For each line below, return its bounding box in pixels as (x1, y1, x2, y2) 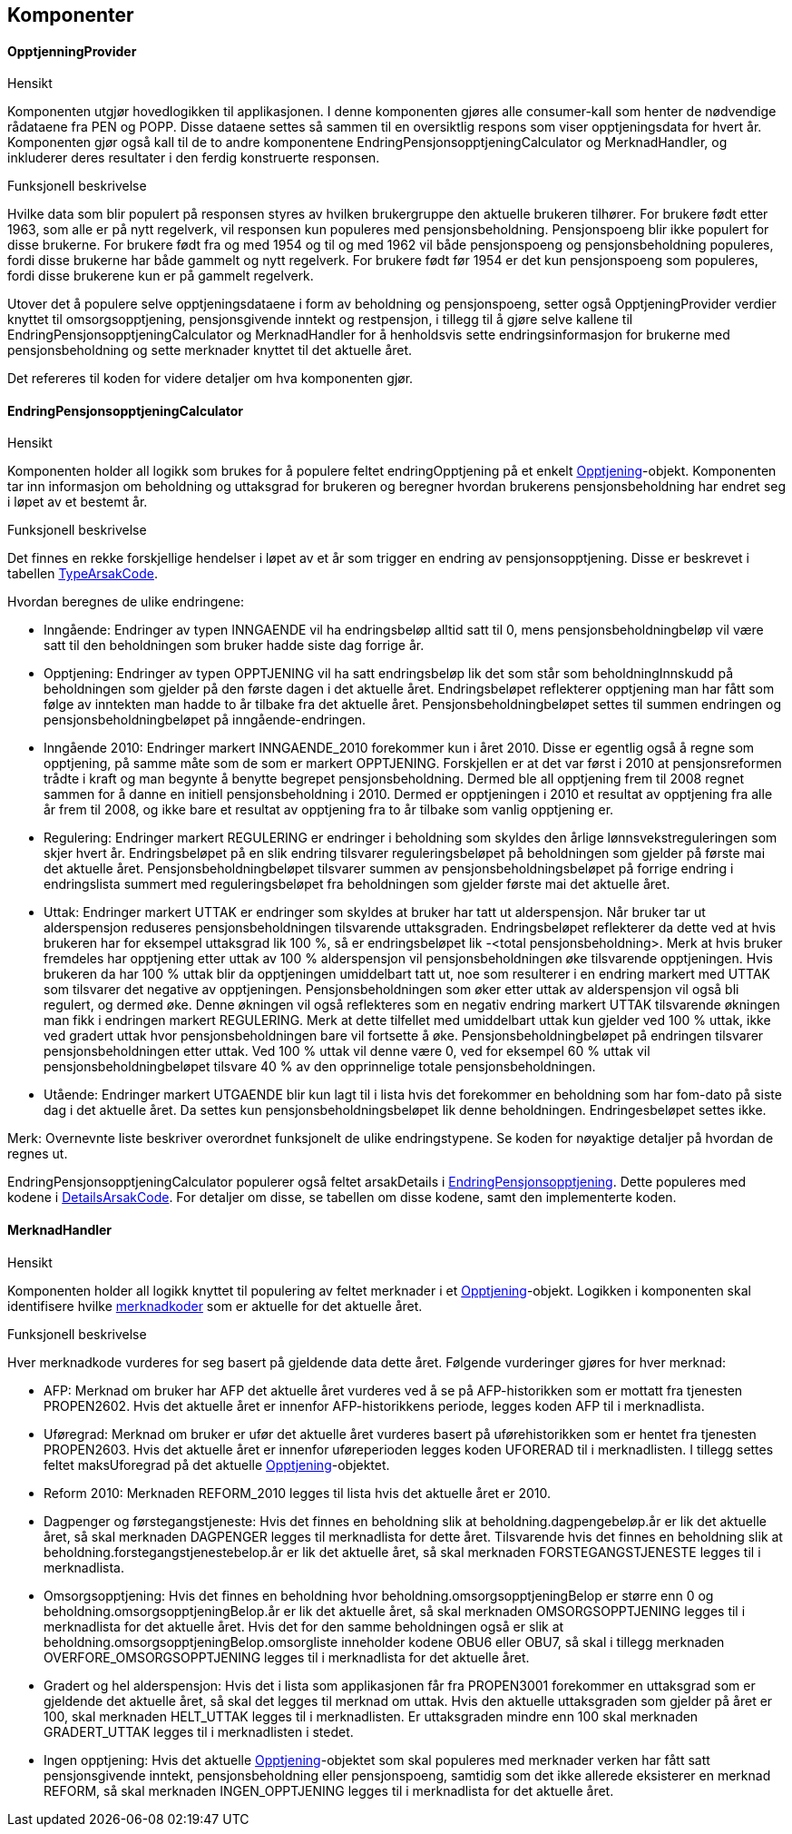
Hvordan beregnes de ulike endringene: (7, 594, 244, 610)
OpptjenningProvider (7, 43, 137, 59)
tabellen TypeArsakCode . (7, 566, 158, 582)
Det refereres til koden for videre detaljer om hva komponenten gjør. (7, 370, 414, 387)
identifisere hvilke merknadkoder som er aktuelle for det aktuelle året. (7, 1297, 423, 1314)
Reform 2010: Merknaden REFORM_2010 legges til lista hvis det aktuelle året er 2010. (44, 1484, 552, 1501)
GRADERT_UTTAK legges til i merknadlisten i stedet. (44, 1723, 354, 1740)
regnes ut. (7, 1146, 68, 1162)
